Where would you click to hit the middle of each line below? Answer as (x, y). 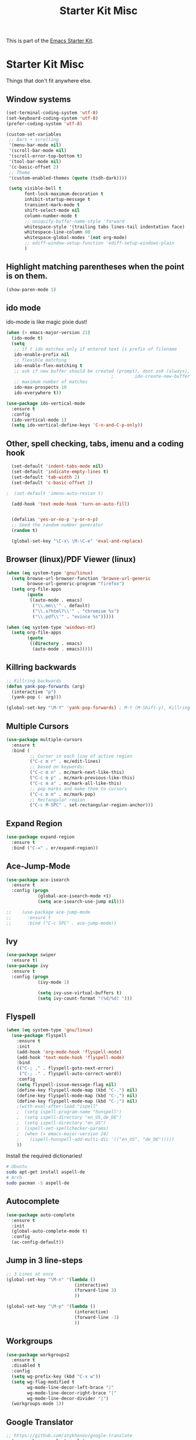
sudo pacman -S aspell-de (38, 1183)
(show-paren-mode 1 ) (31, 290)
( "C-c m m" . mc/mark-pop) (62, 794)
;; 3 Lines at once (30, 1274)
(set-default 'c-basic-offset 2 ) (52, 483)
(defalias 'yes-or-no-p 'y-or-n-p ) (55, 520)
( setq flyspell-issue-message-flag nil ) (67, 1085)
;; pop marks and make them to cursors (78, 789)
